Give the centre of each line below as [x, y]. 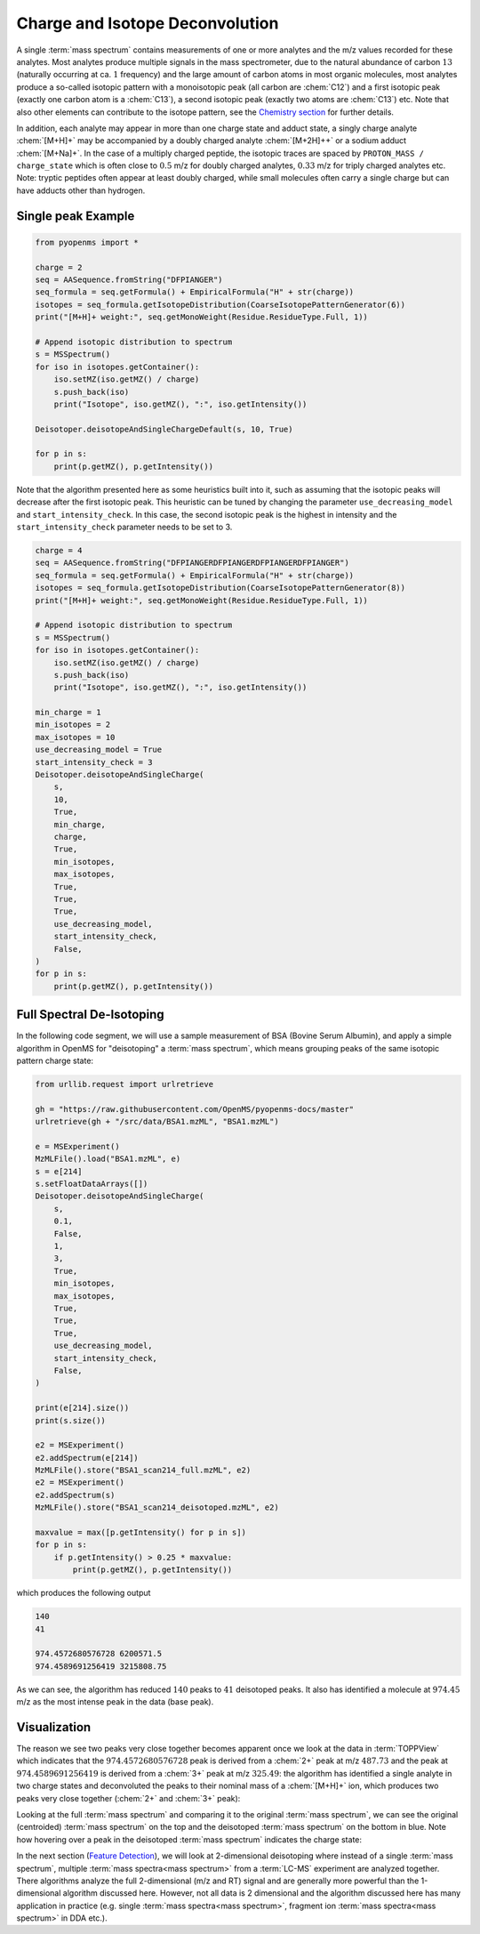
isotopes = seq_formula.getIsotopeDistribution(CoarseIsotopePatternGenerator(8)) [220, 588]
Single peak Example [76, 216]
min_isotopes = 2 [73, 725]
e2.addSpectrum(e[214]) [87, 1458]
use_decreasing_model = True [99, 750]
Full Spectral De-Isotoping [90, 1015]
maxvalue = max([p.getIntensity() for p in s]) [140, 1533]
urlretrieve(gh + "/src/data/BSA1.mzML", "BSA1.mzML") [157, 1122]
